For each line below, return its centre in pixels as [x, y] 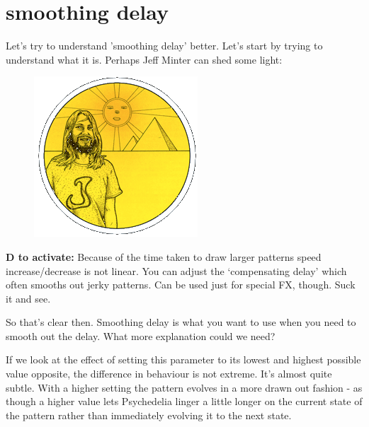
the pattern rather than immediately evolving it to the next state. [149, 415]
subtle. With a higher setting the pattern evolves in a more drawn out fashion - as [184, 387]
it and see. [28, 298]
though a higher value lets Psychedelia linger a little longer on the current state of [184, 401]
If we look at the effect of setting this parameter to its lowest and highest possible [183, 359]
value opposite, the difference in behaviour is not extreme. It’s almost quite [169, 374]
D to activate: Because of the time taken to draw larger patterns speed [164, 256]
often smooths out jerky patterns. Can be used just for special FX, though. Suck [181, 285]
